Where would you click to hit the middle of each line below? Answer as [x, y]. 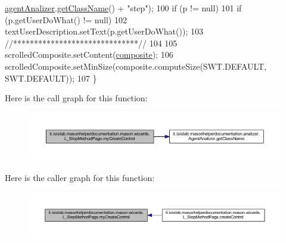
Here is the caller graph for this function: [80, 177]
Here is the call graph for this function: [76, 98]
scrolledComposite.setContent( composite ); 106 [89, 54]
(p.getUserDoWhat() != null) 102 [66, 19]
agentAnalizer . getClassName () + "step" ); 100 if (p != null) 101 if [123, 8]
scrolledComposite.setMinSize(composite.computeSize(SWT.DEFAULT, [136, 66]
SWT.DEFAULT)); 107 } [51, 78]
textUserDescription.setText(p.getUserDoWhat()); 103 [104, 31]
